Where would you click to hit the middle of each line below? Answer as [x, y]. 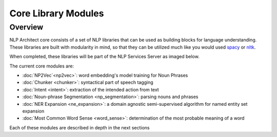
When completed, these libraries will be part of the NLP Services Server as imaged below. [104, 57]
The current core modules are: [42, 66]
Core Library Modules [57, 13]
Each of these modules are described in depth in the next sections [80, 127]
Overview [26, 27]
